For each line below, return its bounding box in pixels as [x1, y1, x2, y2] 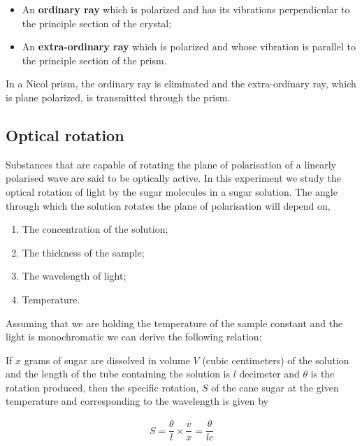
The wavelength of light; [22, 268, 126, 283]
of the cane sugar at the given [211, 380, 339, 394]
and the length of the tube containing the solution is [6, 366, 231, 381]
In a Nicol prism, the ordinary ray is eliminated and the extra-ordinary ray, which [6, 76, 356, 91]
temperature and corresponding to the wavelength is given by [6, 394, 268, 408]
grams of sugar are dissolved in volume [24, 352, 190, 367]
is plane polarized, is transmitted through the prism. [6, 89, 231, 104]
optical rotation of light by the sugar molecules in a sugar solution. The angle [6, 184, 338, 199]
